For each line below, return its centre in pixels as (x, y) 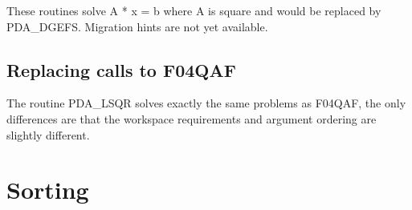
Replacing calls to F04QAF (121, 69)
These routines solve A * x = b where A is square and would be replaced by (194, 10)
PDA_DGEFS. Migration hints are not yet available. (137, 26)
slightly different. (48, 134)
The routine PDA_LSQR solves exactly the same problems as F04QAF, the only (206, 103)
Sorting (48, 190)
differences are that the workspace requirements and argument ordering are (192, 118)
